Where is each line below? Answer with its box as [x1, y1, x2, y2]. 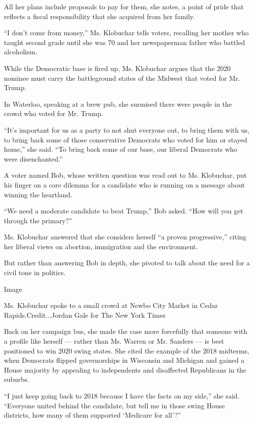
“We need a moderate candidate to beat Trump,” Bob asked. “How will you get [4, 206, 243, 216]
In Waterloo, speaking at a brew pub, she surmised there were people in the [4, 98, 232, 109]
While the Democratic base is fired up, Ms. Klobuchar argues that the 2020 [4, 63, 231, 73]
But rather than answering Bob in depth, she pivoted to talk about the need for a [4, 258, 250, 268]
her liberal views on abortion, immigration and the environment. [4, 241, 198, 251]
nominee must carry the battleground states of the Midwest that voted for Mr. [4, 72, 240, 83]
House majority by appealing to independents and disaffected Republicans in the [4, 364, 247, 375]
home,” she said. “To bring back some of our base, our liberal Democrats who [4, 144, 237, 154]
